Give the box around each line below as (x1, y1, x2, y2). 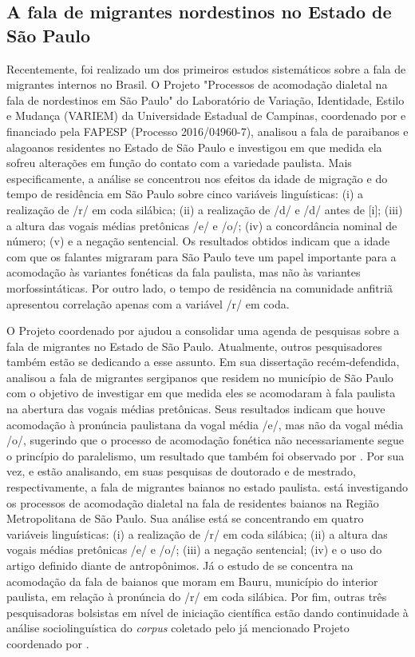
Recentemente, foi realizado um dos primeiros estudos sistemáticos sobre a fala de (6, 60, 406, 77)
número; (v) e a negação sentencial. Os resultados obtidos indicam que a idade (6, 233, 390, 249)
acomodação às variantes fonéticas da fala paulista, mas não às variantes (6, 264, 361, 281)
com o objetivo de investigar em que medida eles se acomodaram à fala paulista (6, 384, 396, 401)
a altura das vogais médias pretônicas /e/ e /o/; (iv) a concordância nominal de (6, 217, 397, 233)
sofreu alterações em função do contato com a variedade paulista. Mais (6, 154, 352, 171)
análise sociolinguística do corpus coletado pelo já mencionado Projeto (6, 619, 350, 636)
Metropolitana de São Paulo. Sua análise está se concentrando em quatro (6, 510, 364, 527)
